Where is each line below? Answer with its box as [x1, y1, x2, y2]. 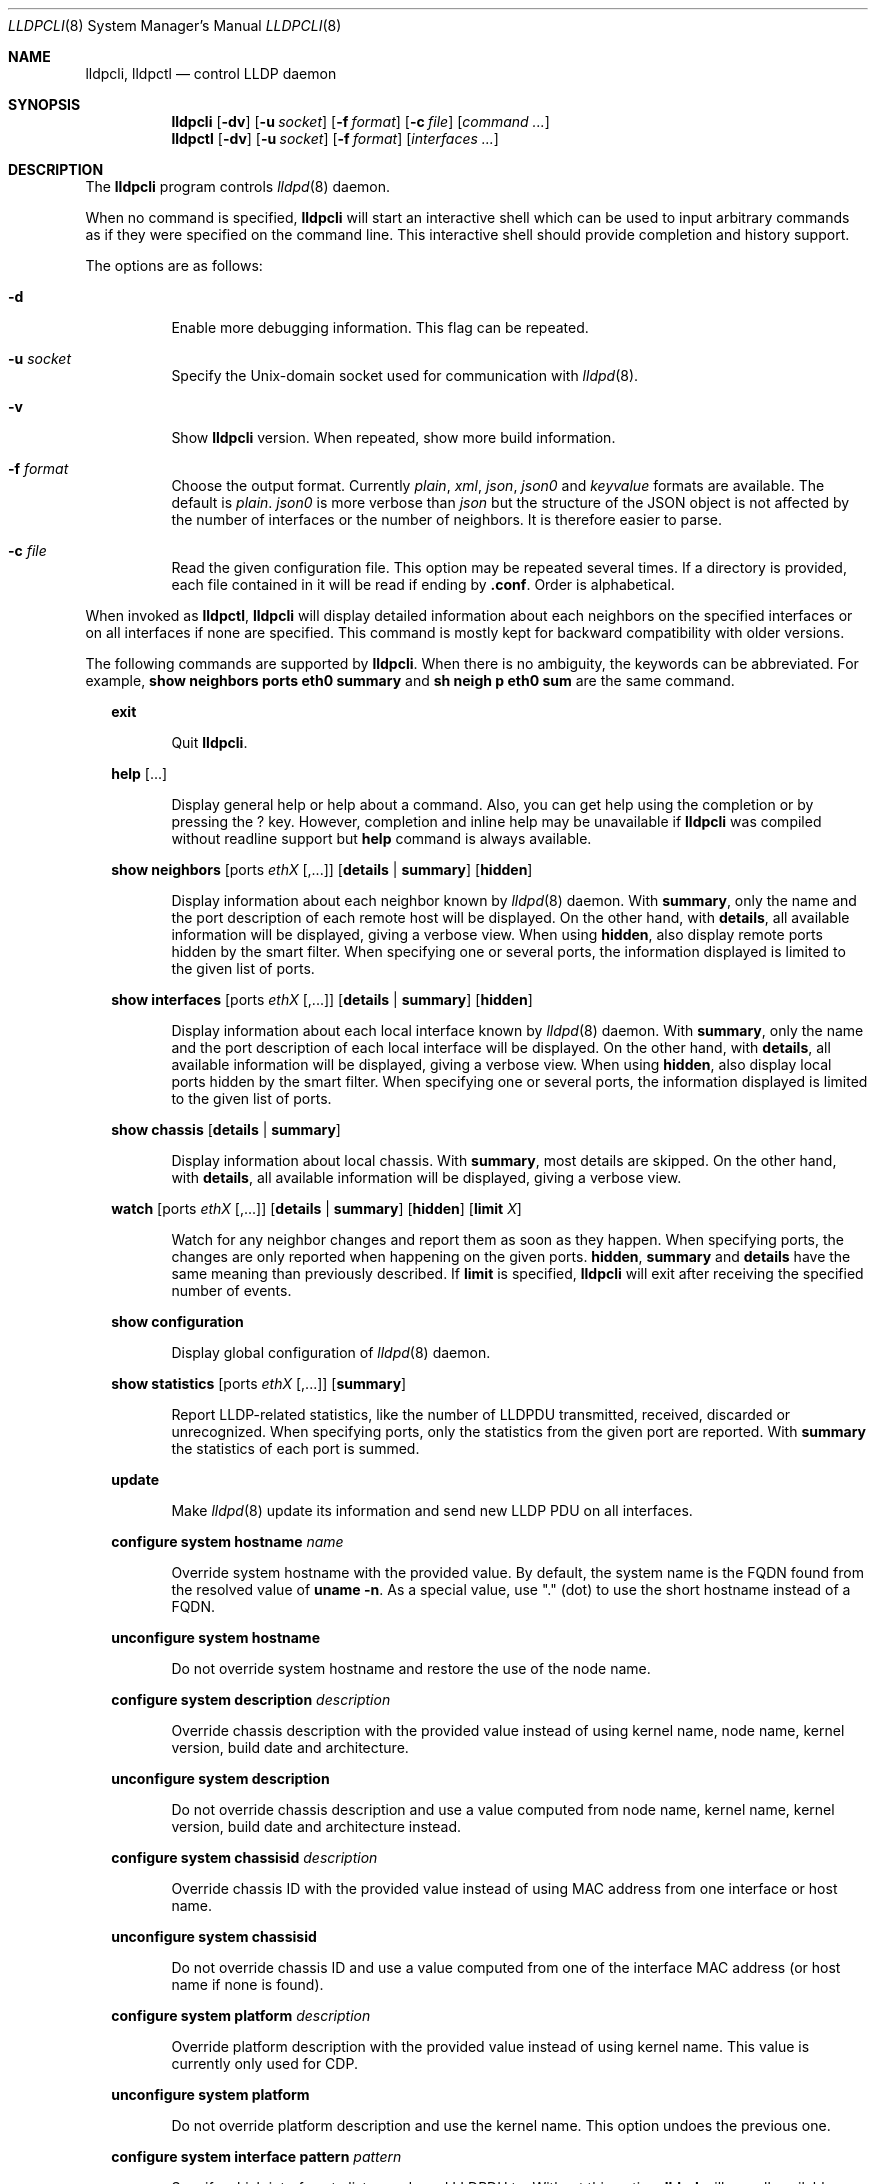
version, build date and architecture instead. [171, 1818, 462, 1835]
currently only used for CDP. [171, 2055, 358, 2072]
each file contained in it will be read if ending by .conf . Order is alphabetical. [171, 576, 675, 593]
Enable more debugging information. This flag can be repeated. [171, 319, 589, 336]
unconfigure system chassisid [111, 1928, 317, 1945]
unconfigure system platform [111, 2086, 310, 2103]
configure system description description [111, 1691, 391, 1708]
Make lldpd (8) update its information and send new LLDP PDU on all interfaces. [171, 1502, 693, 1519]
